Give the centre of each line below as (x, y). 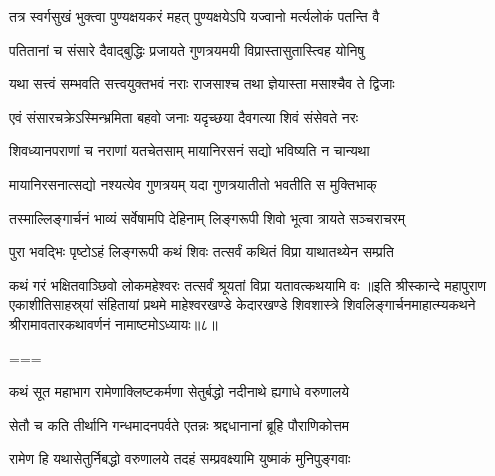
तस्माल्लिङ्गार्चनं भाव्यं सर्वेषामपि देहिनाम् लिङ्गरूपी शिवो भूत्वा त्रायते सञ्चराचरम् (207, 217)
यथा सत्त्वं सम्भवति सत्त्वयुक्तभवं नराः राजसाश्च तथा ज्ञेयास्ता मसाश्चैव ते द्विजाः (202, 83)
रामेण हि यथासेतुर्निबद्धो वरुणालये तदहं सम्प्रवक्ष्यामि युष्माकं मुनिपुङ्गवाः (180, 458)
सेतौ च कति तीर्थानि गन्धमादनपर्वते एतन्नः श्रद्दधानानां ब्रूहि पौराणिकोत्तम (179, 424)
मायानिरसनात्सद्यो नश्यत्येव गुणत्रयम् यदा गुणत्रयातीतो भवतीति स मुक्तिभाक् (193, 183)
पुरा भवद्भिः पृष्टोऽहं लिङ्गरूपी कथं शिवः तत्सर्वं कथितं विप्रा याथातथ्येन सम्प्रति (201, 251)
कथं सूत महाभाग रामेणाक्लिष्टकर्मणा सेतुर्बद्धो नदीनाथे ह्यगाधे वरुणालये (179, 391)
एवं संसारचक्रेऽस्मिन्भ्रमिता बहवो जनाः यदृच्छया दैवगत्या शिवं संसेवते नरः (184, 116)
